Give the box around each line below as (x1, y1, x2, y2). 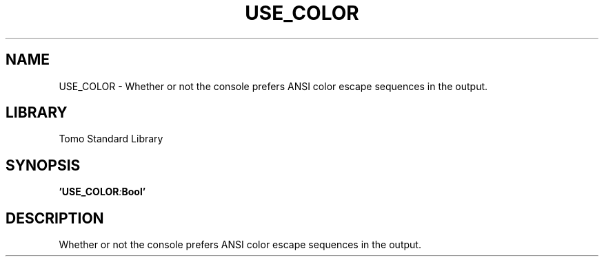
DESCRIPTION (6, 209, 104, 227)
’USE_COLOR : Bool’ (59, 186, 146, 198)
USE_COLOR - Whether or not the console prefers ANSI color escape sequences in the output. (59, 80, 488, 92)
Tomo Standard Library (59, 133, 163, 145)
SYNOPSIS (6, 156, 81, 174)
